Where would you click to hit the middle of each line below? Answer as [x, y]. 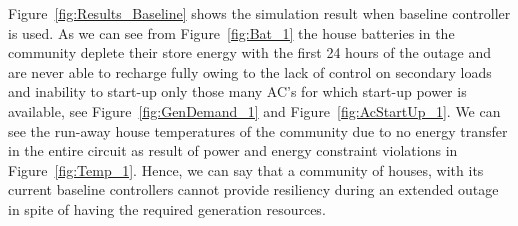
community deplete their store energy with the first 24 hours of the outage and [250, 52]
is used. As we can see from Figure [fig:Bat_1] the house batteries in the [231, 32]
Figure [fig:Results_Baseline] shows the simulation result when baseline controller [259, 13]
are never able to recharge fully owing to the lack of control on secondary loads [250, 71]
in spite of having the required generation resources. [167, 208]
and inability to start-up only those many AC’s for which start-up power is [237, 91]
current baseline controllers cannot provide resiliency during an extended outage [253, 189]
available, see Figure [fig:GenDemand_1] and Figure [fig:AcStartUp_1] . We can [254, 110]
